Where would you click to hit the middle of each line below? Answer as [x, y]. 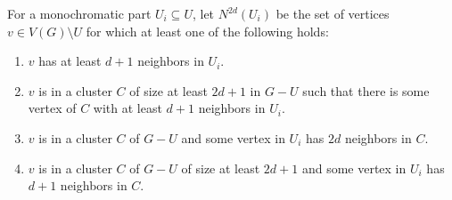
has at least [70, 61]
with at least [127, 108]
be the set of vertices [333, 13]
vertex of [52, 108]
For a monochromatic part [79, 13]
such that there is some [366, 90]
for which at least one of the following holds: [207, 31]
